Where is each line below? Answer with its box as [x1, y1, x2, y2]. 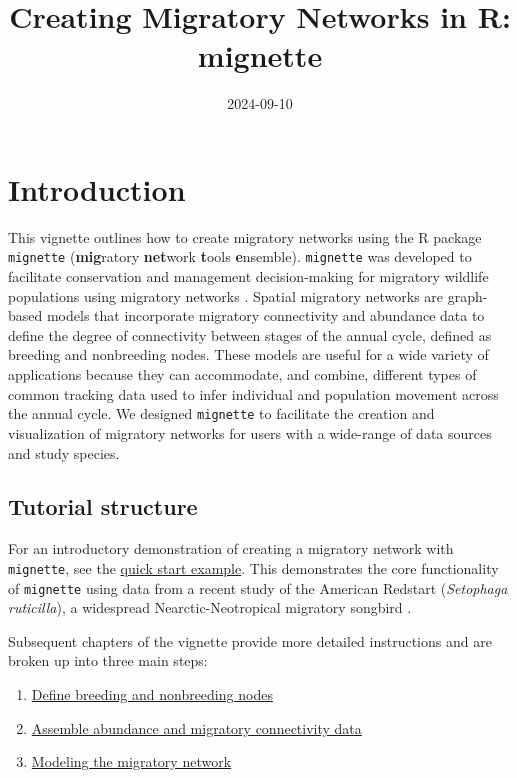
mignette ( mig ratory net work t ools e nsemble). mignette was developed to [8, 246, 472, 267]
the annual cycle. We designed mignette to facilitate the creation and [8, 403, 435, 424]
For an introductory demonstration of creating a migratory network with [8, 538, 454, 559]
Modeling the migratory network [31, 751, 232, 772]
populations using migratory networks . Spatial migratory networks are [8, 285, 444, 306]
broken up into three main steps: [8, 650, 208, 671]
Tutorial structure [8, 491, 198, 522]
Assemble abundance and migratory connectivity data [31, 717, 362, 738]
